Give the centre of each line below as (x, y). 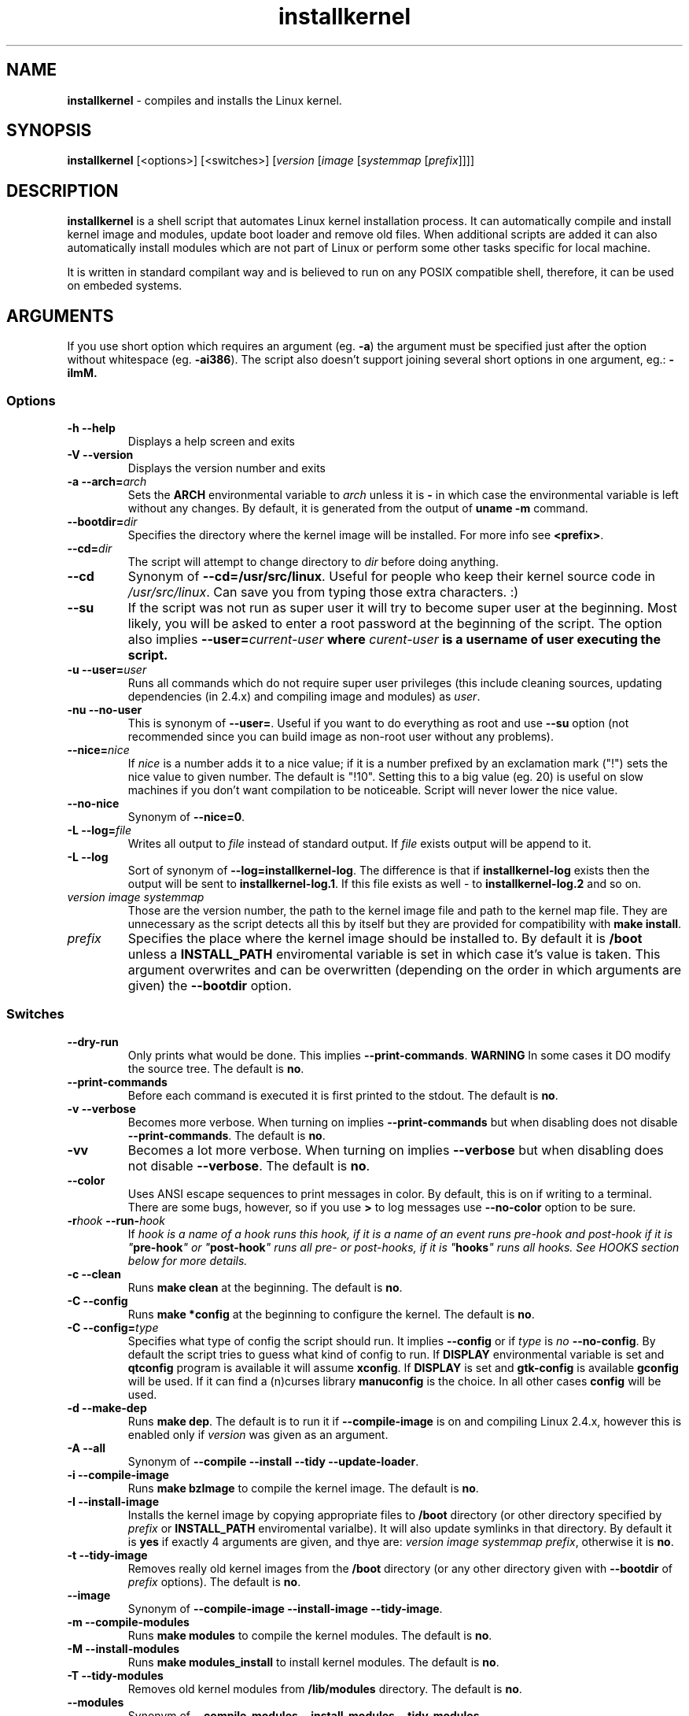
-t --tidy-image (107, 1555)
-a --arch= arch (107, 481)
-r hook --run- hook (116, 1220)
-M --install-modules (123, 1648)
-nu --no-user (105, 709)
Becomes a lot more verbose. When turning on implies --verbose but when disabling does (396, 1150)
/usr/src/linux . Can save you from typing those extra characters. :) (323, 592)
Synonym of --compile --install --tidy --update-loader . (273, 1461)
